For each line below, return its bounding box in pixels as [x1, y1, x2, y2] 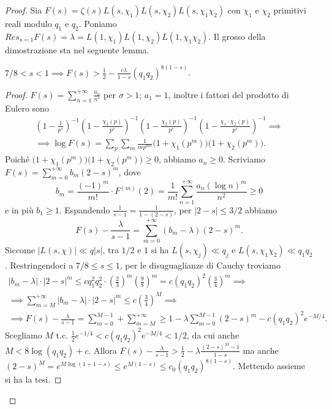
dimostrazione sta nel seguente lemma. [5, 43, 149, 56]
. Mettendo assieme [233, 359, 305, 372]
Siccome [5, 243, 35, 256]
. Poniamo [78, 17, 117, 29]
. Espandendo [59, 203, 110, 216]
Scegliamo [5, 328, 42, 341]
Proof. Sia [5, 4, 42, 16]
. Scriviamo [223, 153, 265, 166]
